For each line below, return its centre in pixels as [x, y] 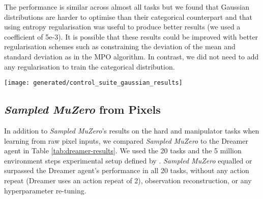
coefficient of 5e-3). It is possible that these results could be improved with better [131, 36]
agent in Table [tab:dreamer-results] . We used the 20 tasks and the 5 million [123, 151]
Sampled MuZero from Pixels [82, 109]
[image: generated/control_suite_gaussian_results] [93, 83]
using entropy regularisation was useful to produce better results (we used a [122, 27]
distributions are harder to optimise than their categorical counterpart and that [128, 16]
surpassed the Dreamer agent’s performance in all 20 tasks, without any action [127, 170]
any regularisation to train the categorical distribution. [90, 66]
